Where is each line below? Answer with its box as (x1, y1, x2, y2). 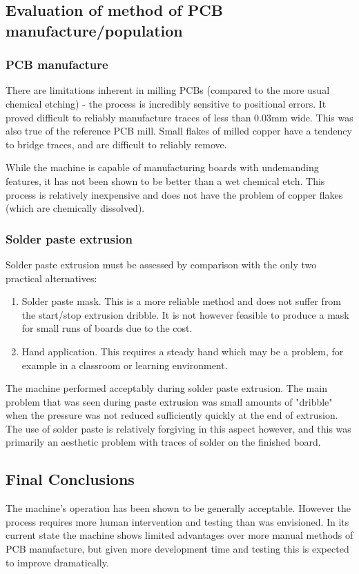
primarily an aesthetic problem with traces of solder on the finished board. (6, 435, 321, 449)
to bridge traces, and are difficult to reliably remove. (6, 137, 227, 151)
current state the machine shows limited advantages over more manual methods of (6, 528, 353, 542)
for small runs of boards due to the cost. (21, 321, 193, 335)
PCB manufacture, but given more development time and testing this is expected (6, 542, 349, 556)
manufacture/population (6, 19, 183, 41)
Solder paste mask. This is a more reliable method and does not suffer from (21, 294, 342, 308)
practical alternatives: (6, 270, 97, 285)
